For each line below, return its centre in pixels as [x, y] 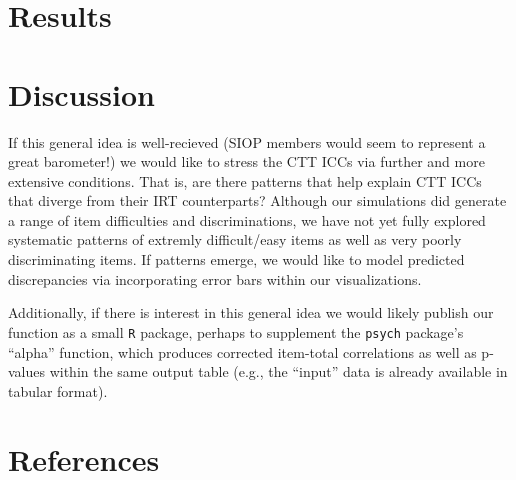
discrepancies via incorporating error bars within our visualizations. [215, 278]
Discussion [81, 93]
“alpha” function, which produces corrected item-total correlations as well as [242, 351]
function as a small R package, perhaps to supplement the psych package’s [236, 331]
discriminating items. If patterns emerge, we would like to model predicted [236, 259]
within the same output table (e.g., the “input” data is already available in [278, 371]
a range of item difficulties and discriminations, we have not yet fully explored [247, 219]
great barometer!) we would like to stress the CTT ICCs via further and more [246, 161]
